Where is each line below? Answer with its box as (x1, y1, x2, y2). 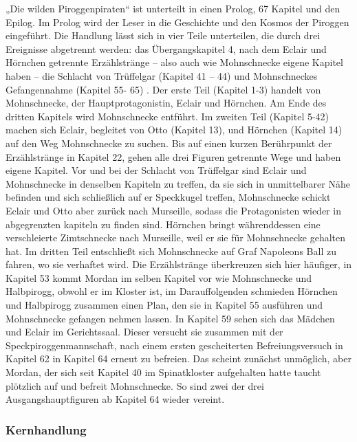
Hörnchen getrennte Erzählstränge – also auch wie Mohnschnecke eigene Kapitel (6, 55, 343, 69)
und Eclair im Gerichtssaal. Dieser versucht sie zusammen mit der (6, 324, 283, 339)
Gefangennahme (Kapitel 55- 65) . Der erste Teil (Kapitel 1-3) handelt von (6, 82, 321, 96)
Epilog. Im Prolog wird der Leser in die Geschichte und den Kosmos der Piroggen (6, 14, 349, 29)
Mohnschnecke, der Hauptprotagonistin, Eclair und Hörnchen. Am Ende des (6, 96, 327, 110)
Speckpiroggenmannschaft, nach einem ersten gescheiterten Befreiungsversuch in (6, 338, 343, 352)
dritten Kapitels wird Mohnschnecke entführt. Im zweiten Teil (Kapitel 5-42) (6, 109, 329, 123)
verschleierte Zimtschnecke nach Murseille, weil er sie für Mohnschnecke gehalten (6, 230, 346, 245)
